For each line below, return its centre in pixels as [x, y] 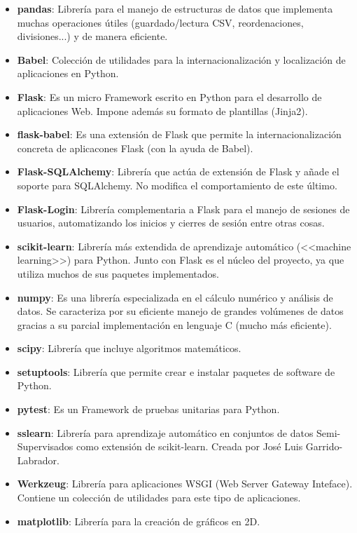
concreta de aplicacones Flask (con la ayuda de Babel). [135, 148]
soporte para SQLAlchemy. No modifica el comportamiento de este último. [177, 185]
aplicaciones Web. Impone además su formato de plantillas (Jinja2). [162, 110]
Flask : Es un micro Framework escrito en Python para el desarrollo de [169, 96]
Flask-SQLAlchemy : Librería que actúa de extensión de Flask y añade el [178, 171]
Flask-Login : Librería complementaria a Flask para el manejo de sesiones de [183, 209]
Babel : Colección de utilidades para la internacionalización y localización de [181, 59]
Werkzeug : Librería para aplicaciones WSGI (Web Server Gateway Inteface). [185, 484]
